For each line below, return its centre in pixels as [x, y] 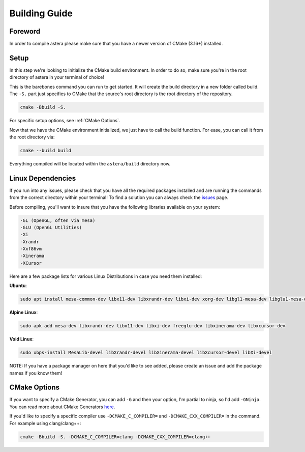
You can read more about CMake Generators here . [62, 407]
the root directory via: [32, 137]
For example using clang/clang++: [45, 423]
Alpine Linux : [24, 313]
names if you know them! [36, 373]
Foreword [25, 31]
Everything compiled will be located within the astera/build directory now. [90, 163]
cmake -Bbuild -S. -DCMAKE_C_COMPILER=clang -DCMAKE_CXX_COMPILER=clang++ [115, 437]
